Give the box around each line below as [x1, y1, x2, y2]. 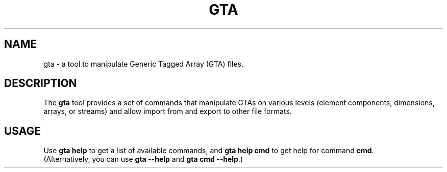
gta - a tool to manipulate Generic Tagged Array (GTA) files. [43, 59, 243, 68]
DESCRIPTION [4, 77, 77, 90]
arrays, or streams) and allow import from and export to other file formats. [43, 107, 292, 116]
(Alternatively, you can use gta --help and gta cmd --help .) [43, 155, 243, 164]
